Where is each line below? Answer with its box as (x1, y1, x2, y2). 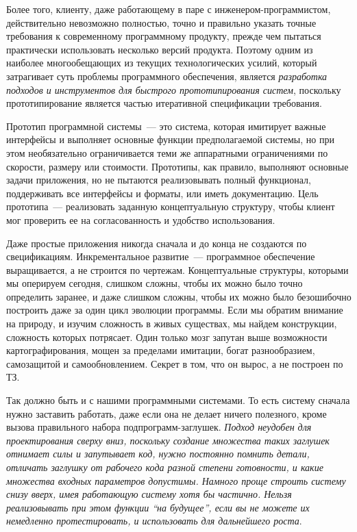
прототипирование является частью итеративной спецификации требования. (6, 96, 322, 110)
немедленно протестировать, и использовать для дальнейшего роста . (6, 514, 302, 528)
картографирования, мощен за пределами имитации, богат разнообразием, (6, 343, 315, 357)
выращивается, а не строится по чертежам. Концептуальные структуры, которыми (6, 262, 349, 277)
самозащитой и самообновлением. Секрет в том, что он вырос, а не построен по (6, 356, 343, 370)
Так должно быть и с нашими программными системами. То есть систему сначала (6, 393, 350, 407)
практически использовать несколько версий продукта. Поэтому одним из (6, 42, 313, 56)
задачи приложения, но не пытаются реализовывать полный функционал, (6, 173, 311, 187)
